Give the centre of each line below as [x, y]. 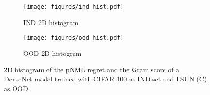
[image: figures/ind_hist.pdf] [74, 7]
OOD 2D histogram [52, 53]
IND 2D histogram [51, 22]
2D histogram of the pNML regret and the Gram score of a [92, 69]
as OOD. [17, 88]
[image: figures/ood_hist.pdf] [74, 38]
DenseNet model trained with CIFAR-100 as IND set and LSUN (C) [105, 79]
